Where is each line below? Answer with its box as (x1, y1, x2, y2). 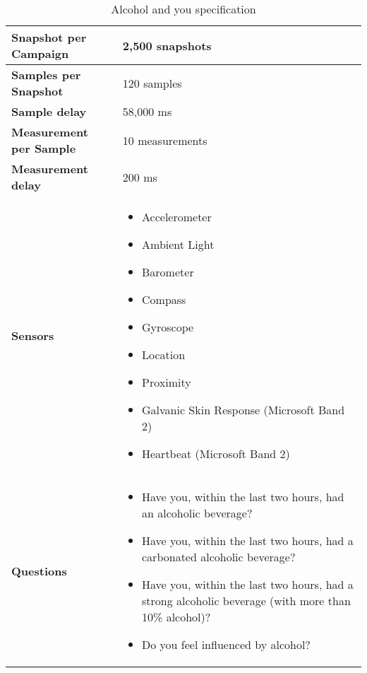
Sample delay (11, 103, 87, 119)
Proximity (142, 374, 191, 390)
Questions (11, 562, 67, 579)
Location (142, 346, 186, 363)
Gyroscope (142, 319, 194, 335)
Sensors (11, 327, 54, 344)
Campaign (11, 45, 69, 62)
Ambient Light (142, 236, 215, 252)
